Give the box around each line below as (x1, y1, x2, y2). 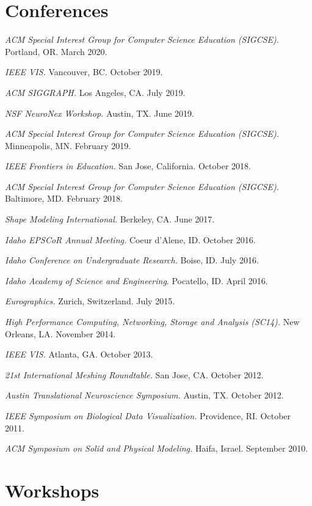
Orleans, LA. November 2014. (5, 327, 116, 340)
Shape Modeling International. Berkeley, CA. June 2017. (5, 213, 215, 226)
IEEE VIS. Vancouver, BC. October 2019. (5, 65, 163, 78)
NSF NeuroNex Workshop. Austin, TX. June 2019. (5, 106, 194, 119)
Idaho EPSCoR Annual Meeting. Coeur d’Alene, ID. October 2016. (5, 233, 256, 246)
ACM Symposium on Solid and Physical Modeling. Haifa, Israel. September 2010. (5, 442, 308, 455)
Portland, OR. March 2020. (5, 45, 107, 57)
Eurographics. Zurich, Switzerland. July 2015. (5, 295, 175, 307)
